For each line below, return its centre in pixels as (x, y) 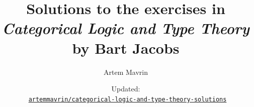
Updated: (126, 89)
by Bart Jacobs (126, 47)
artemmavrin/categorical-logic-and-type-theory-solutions (128, 99)
